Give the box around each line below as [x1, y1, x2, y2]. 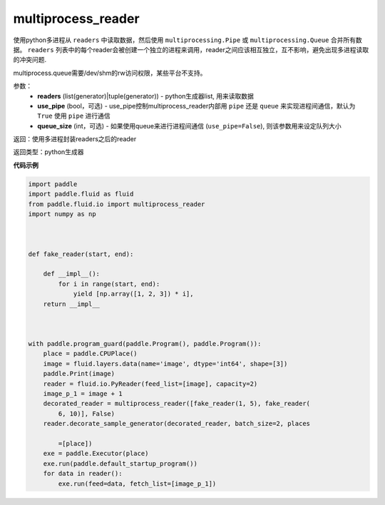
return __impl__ [43, 300, 100, 308]
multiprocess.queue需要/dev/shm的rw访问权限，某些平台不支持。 [13, 68, 207, 77]
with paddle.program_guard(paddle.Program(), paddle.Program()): [28, 340, 262, 348]
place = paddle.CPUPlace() [43, 350, 138, 358]
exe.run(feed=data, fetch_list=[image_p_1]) [58, 479, 217, 488]
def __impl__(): [43, 270, 100, 278]
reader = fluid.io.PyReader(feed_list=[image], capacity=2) [43, 379, 258, 388]
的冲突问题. [13, 56, 47, 64]
